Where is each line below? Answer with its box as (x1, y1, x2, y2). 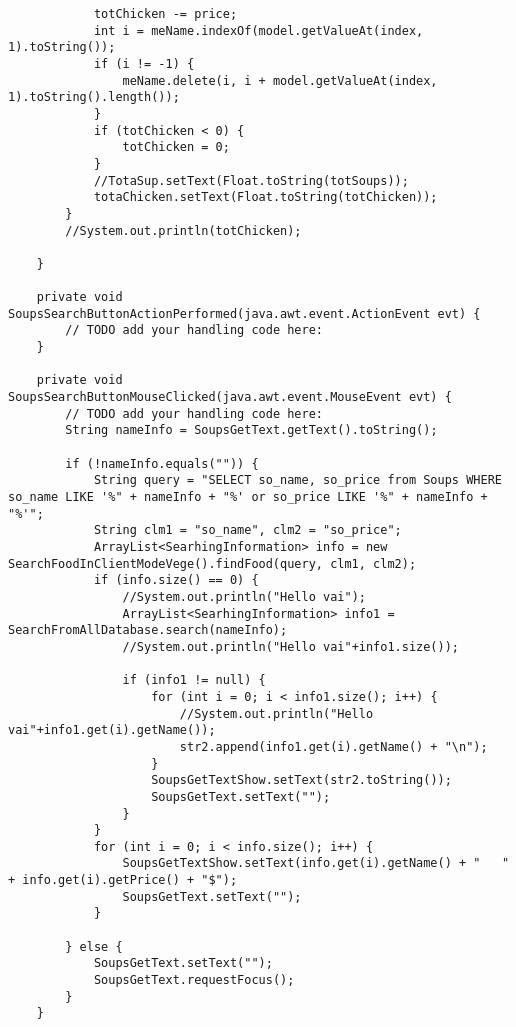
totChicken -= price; (93, 7, 238, 21)
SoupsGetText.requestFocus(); (93, 973, 295, 988)
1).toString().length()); (8, 90, 180, 105)
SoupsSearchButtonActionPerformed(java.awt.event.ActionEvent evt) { (8, 306, 481, 321)
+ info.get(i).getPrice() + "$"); (8, 873, 238, 888)
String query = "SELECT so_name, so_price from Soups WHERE (93, 473, 502, 488)
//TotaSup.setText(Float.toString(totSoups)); (93, 173, 409, 188)
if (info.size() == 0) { (93, 573, 259, 588)
